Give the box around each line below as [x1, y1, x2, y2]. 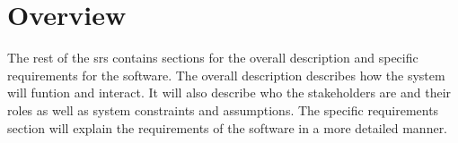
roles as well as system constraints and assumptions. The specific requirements [7, 100, 439, 119]
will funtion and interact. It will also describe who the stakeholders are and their [7, 83, 452, 102]
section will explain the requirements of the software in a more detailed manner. [7, 118, 448, 137]
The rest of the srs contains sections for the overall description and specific [7, 48, 418, 67]
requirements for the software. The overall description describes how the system [7, 65, 445, 84]
